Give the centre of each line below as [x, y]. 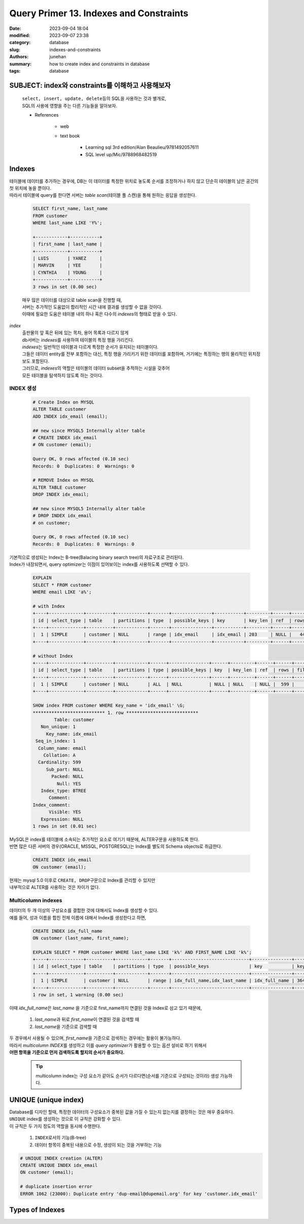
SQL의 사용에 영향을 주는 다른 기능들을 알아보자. [70, 105]
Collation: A [60, 755]
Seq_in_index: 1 [56, 741]
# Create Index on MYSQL [64, 402]
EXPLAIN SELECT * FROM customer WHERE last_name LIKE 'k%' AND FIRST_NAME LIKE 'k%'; [142, 952]
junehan [58, 57]
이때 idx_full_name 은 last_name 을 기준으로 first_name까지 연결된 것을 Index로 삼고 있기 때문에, [106, 1008]
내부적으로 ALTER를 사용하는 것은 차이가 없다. [55, 887]
